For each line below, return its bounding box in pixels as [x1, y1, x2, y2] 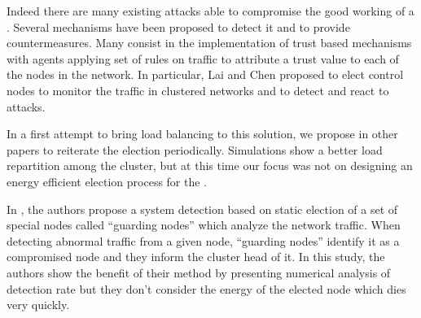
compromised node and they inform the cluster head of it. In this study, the [7, 248, 385, 265]
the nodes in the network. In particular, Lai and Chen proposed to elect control [7, 66, 404, 83]
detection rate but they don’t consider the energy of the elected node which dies [7, 280, 406, 297]
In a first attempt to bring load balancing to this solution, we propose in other [7, 125, 398, 142]
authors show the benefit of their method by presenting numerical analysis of [7, 264, 391, 281]
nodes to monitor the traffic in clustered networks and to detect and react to [7, 81, 389, 98]
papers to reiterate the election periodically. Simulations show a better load [7, 141, 383, 158]
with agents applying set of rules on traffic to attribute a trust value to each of [7, 50, 399, 67]
